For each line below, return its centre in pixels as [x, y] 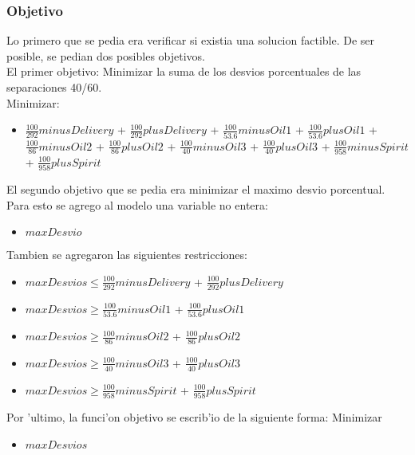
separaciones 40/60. [54, 87]
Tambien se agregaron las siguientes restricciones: [127, 255]
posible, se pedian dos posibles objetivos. [106, 55]
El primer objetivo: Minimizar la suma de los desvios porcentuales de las [184, 71]
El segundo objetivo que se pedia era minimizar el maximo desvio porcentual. [196, 189]
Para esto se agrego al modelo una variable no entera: [137, 204]
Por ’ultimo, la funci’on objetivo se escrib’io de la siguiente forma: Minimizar [194, 417]
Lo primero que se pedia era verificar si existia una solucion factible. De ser [191, 40]
